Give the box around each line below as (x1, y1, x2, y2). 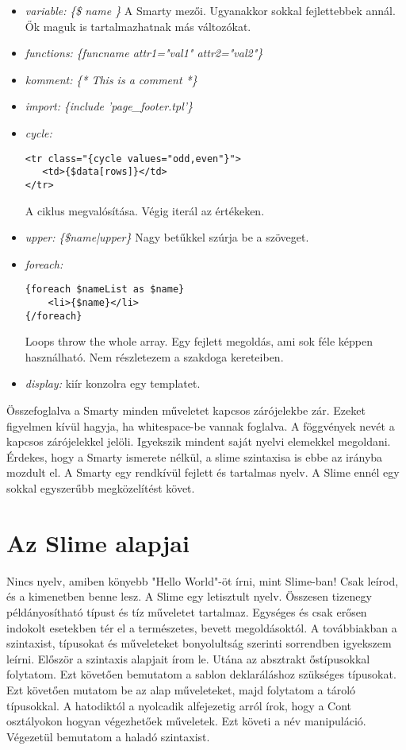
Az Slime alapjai (6, 526, 190, 559)
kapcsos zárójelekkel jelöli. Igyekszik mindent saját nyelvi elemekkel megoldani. (6, 433, 391, 450)
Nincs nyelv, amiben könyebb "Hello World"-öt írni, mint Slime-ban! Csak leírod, (6, 572, 399, 589)
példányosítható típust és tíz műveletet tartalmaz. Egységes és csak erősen (6, 603, 367, 620)
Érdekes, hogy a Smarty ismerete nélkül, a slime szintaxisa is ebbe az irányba (6, 448, 383, 465)
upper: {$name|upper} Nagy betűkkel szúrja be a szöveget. (25, 229, 309, 245)
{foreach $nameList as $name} (25, 284, 185, 296)
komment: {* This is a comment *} (25, 71, 197, 87)
